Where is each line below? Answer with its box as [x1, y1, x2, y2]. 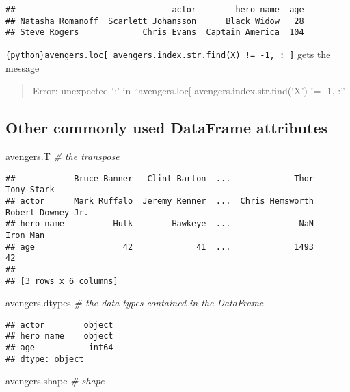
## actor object [5, 319, 113, 330]
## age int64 [5, 343, 113, 353]
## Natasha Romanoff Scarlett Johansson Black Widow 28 [5, 16, 304, 26]
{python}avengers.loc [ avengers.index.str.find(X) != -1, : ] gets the [5, 47, 331, 61]
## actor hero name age [5, 5, 304, 14]
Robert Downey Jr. [5, 207, 89, 218]
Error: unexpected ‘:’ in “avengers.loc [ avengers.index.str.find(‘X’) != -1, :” [32, 83, 345, 98]
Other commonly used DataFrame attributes [5, 117, 328, 138]
